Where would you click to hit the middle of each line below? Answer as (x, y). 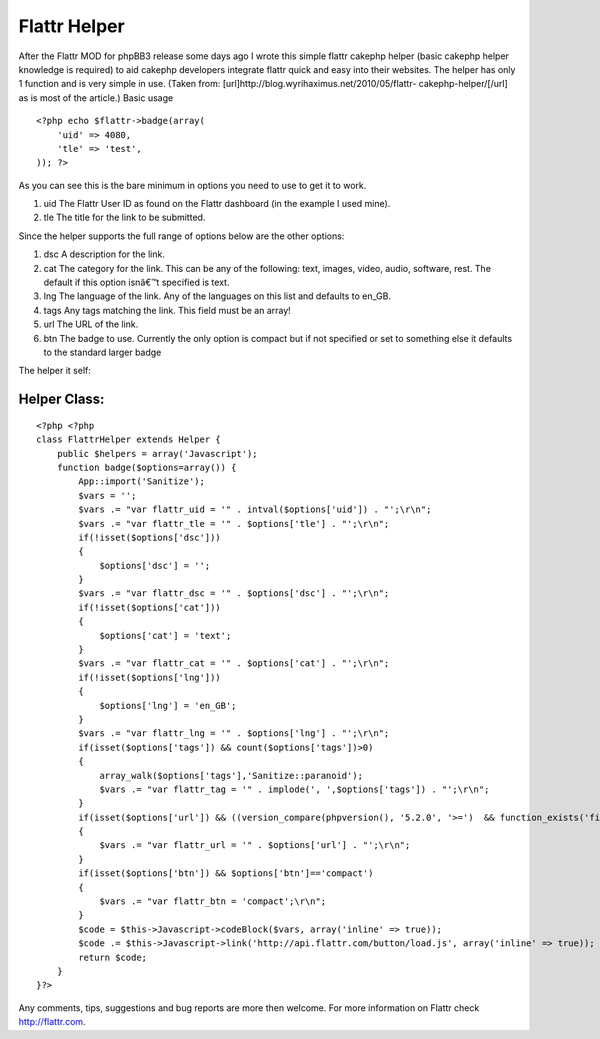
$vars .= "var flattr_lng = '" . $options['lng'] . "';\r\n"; (234, 733)
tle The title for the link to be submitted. (124, 217)
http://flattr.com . (52, 1022)
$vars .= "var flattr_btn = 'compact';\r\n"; (213, 901)
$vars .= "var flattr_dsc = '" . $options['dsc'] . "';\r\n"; (234, 593)
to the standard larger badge (102, 352)
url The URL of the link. (91, 324)
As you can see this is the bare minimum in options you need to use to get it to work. (192, 185)
